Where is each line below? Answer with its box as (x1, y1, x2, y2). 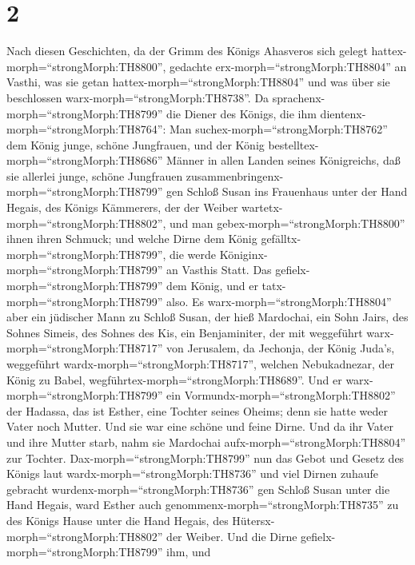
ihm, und (166, 543, 211, 560)
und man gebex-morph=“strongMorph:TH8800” (170, 214, 405, 231)
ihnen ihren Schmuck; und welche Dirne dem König (6, 230, 257, 247)
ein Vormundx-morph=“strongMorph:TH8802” (166, 387, 396, 404)
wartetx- (241, 199, 283, 216)
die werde (170, 245, 216, 262)
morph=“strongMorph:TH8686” (6, 152, 163, 169)
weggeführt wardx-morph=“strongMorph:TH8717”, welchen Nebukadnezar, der (6, 356, 394, 372)
